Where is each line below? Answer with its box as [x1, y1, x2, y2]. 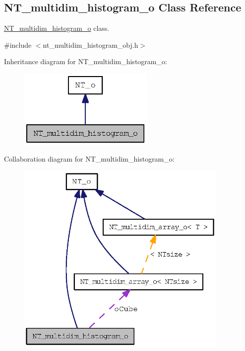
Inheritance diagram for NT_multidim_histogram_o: [4, 56, 167, 67]
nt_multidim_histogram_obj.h [43, 39, 138, 50]
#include [4, 39, 32, 50]
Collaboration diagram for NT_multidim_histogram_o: [4, 154, 175, 164]
